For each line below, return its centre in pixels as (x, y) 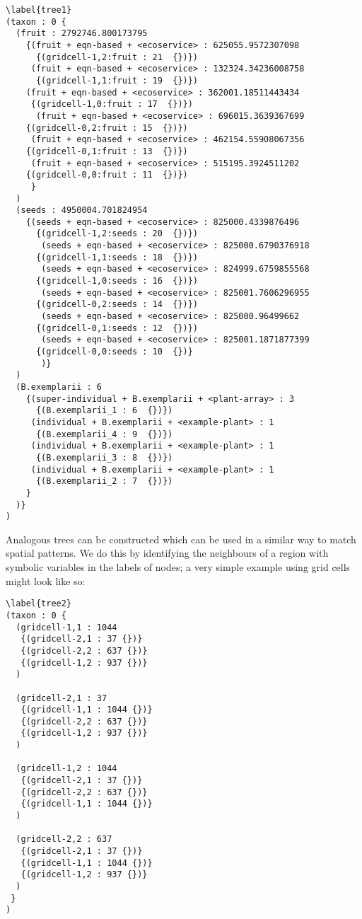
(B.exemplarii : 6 (59, 387)
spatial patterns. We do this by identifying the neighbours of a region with (167, 553)
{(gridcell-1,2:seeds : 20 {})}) (117, 234)
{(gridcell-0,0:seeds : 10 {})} (114, 352)
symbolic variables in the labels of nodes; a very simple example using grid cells (178, 567)
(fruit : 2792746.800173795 (82, 34)
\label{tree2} (39, 604)
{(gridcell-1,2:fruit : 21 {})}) (117, 57)
